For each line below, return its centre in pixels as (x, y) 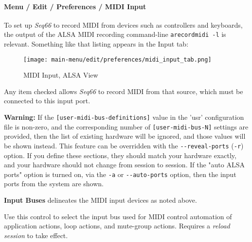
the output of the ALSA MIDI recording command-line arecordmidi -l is (115, 34)
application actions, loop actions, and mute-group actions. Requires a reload (117, 226)
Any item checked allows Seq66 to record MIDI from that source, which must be (124, 91)
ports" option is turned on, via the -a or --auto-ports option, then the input (120, 174)
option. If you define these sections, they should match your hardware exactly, (120, 155)
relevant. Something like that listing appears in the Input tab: (96, 44)
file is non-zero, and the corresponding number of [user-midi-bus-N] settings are (126, 126)
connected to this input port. (47, 101)
